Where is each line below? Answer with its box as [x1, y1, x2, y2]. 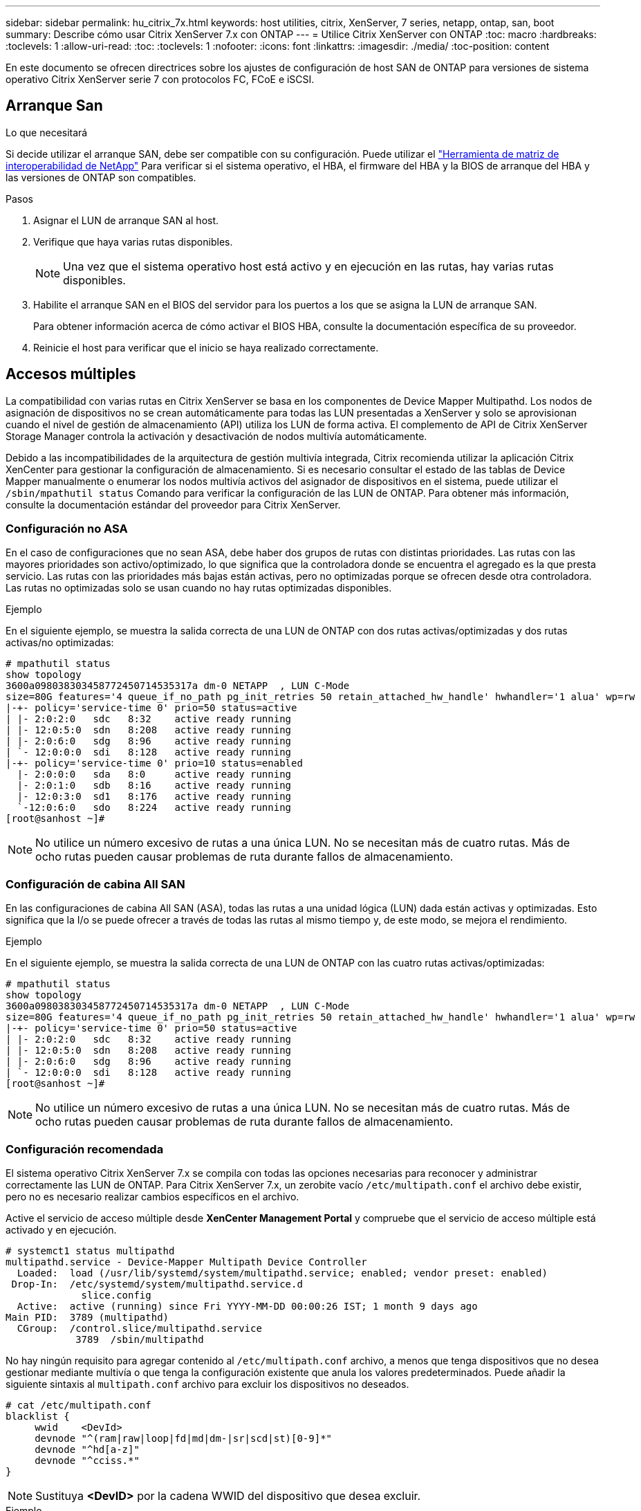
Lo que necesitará [6, 126, 88, 138]
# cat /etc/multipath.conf [6, 1399, 151, 1411]
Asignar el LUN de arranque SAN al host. [33, 214, 219, 226]
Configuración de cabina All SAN [6, 877, 185, 891]
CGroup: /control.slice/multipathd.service [17, 1322, 262, 1334]
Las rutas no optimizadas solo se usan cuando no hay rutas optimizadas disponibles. [6, 582, 392, 594]
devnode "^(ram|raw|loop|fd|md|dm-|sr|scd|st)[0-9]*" [35, 1432, 333, 1444]
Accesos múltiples [6, 365, 136, 383]
